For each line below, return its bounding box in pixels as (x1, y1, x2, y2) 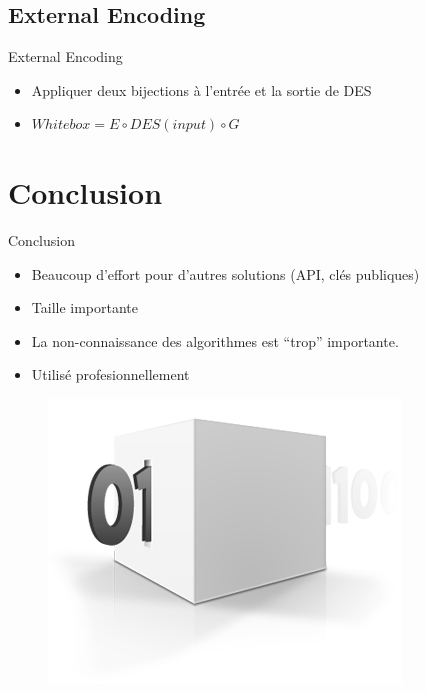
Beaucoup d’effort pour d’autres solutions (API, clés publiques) (31, 263, 420, 284)
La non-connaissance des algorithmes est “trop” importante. (31, 330, 399, 351)
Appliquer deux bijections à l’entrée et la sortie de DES (31, 79, 372, 100)
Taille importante (31, 297, 139, 318)
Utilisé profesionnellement (31, 364, 190, 385)
